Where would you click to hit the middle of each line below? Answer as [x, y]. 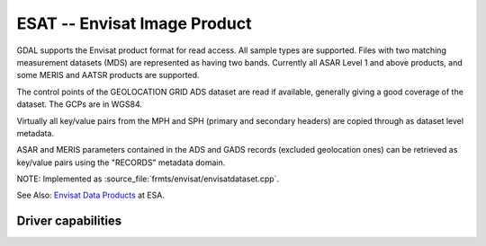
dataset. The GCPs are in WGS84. [80, 104]
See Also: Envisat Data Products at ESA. [91, 195]
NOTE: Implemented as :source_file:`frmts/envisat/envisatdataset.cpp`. [148, 179]
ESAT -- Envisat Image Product [134, 23]
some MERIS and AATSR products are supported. [108, 75]
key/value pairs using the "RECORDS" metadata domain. [121, 163]
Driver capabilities [69, 221]
